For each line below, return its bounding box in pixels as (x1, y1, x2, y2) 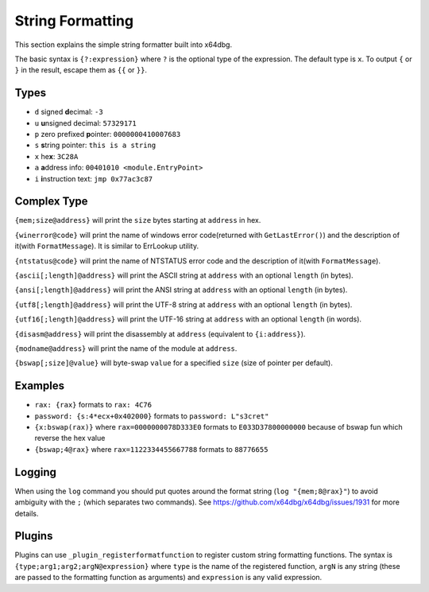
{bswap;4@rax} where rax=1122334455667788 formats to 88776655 (34, 444, 269, 454)
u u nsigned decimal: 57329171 (34, 118, 137, 127)
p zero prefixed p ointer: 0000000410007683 (34, 130, 181, 139)
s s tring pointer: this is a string (34, 140, 157, 150)
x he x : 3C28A (34, 151, 79, 161)
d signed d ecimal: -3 (34, 107, 103, 117)
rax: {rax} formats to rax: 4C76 (34, 400, 153, 410)
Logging (14, 465, 57, 479)
